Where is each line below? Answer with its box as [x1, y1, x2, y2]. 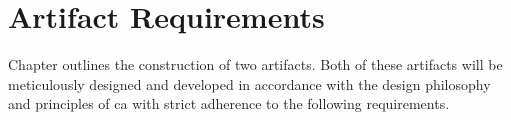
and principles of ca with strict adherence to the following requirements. [8, 93, 450, 114]
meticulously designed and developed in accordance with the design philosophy [8, 73, 491, 94]
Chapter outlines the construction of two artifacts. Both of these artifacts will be [8, 54, 503, 75]
